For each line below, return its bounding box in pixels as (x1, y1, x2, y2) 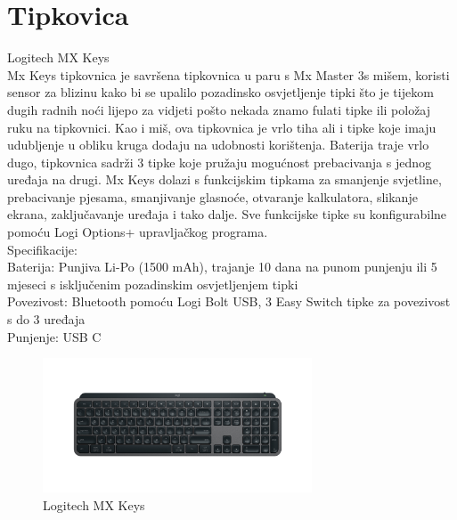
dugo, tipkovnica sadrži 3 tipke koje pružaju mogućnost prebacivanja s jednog (7, 152, 431, 171)
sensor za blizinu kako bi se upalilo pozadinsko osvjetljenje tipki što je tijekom (7, 83, 434, 102)
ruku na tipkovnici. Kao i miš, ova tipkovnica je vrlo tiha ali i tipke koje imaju (7, 118, 437, 136)
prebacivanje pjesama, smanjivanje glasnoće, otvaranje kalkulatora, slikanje (7, 187, 418, 206)
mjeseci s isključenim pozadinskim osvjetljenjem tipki (7, 274, 298, 293)
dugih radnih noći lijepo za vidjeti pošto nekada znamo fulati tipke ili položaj (7, 100, 431, 118)
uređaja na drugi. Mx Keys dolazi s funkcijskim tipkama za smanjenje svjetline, (7, 170, 442, 189)
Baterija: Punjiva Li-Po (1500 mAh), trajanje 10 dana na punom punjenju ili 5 (7, 257, 437, 276)
